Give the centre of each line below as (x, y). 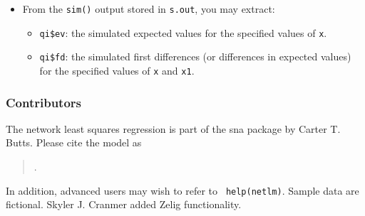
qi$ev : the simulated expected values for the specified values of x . (183, 32)
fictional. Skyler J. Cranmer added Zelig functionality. (124, 204)
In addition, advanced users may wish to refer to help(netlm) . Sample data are (182, 190)
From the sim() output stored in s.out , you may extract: (149, 9)
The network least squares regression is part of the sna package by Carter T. (173, 128)
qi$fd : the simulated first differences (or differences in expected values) (195, 56)
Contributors (44, 102)
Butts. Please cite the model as (74, 142)
